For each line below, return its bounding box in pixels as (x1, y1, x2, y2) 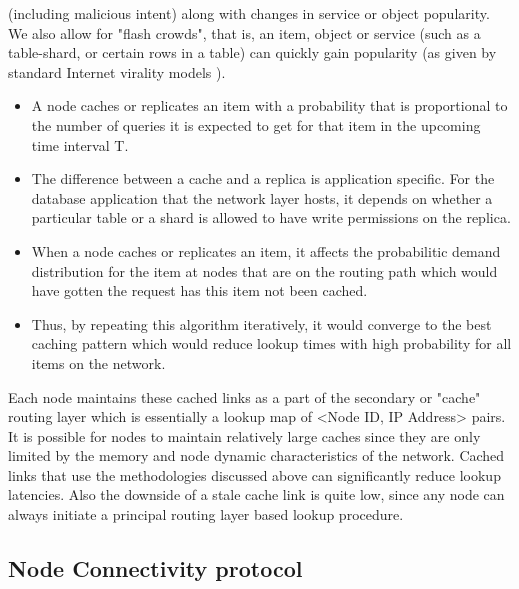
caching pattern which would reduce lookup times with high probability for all (31, 333, 512, 354)
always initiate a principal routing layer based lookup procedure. (8, 504, 404, 525)
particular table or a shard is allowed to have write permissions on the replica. (31, 207, 511, 228)
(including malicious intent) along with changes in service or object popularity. (8, 3, 490, 23)
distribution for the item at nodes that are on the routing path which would (31, 260, 498, 281)
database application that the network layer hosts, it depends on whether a (31, 187, 493, 208)
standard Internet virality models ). (8, 61, 226, 82)
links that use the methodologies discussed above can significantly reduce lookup (8, 464, 501, 485)
